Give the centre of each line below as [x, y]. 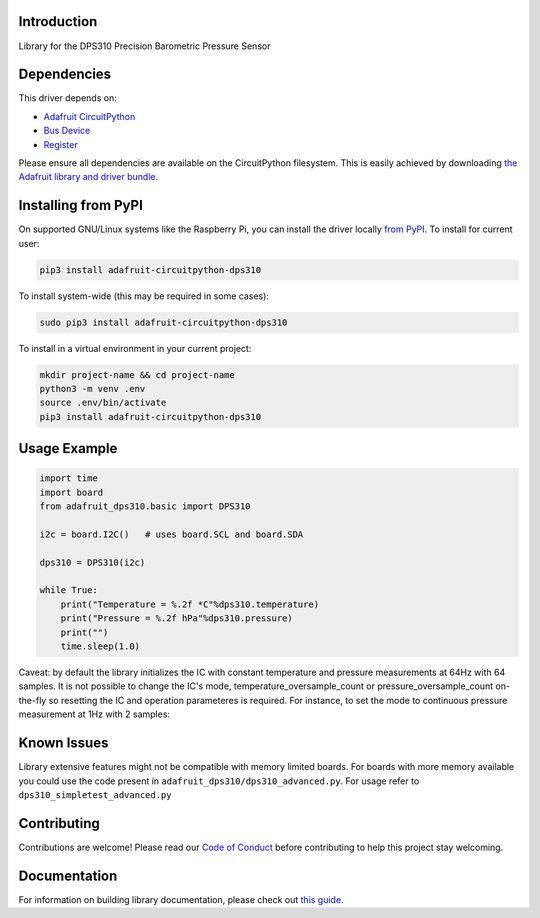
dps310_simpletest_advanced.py [95, 794]
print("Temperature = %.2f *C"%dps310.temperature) [190, 604]
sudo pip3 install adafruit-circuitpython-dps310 [163, 322]
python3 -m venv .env [92, 388]
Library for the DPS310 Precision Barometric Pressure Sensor [144, 46]
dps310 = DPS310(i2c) [92, 562]
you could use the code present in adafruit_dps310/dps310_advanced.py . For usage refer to [219, 781]
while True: [69, 590]
